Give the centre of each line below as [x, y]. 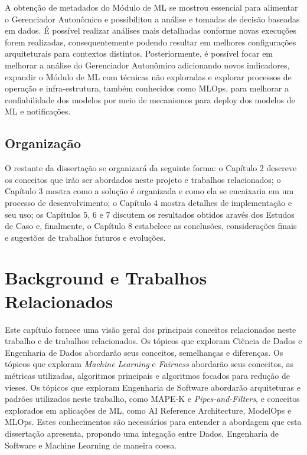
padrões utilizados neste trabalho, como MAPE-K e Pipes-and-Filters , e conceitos [152, 399]
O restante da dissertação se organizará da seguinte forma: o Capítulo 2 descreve [151, 168]
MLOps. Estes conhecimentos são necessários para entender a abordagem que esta [153, 422]
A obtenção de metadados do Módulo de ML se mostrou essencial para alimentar [151, 7]
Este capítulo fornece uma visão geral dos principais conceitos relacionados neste [151, 329]
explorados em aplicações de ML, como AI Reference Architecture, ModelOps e [148, 410]
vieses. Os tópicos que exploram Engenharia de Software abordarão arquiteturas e [153, 387]
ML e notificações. [38, 111]
